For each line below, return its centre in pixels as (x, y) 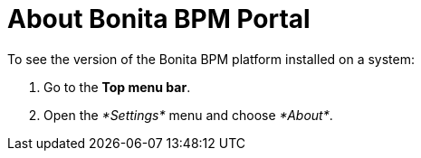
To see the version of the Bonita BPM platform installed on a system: (211, 59)
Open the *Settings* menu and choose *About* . (188, 115)
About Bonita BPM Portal (159, 19)
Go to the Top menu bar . (117, 87)
